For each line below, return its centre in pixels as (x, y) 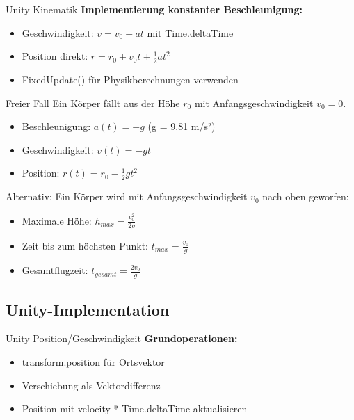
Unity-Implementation (88, 309)
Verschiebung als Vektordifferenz (91, 385)
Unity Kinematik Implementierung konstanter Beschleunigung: (154, 9)
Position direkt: (55, 56)
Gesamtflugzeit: (55, 270)
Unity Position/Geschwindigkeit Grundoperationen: (122, 338)
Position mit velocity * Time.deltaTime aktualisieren (135, 409)
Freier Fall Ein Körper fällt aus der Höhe (93, 103)
